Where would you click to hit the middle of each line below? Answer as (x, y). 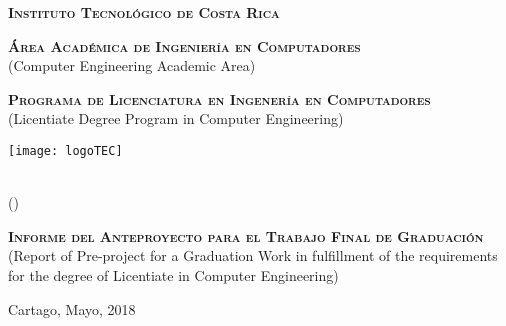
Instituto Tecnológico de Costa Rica (144, 12)
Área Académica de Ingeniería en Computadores (184, 45)
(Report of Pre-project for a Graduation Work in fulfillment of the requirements (253, 255)
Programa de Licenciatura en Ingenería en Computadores (219, 98)
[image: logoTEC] (65, 150)
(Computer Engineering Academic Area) (132, 65)
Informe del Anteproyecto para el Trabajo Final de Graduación (246, 235)
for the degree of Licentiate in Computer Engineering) (173, 275)
